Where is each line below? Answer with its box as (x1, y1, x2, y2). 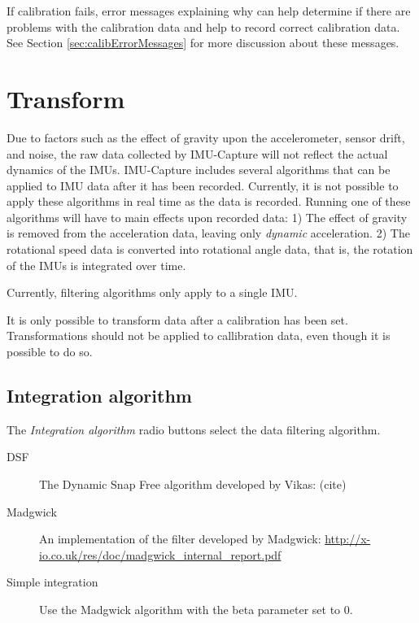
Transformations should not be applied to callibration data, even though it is (7, 327, 391, 344)
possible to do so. (7, 343, 93, 360)
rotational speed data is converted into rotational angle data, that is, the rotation (7, 241, 413, 258)
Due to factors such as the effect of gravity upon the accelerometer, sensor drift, (7, 129, 405, 146)
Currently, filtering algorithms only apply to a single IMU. (7, 284, 298, 301)
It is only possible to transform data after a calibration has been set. (7, 311, 348, 328)
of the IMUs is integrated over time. (7, 256, 186, 273)
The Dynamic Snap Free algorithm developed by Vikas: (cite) (39, 476, 347, 493)
